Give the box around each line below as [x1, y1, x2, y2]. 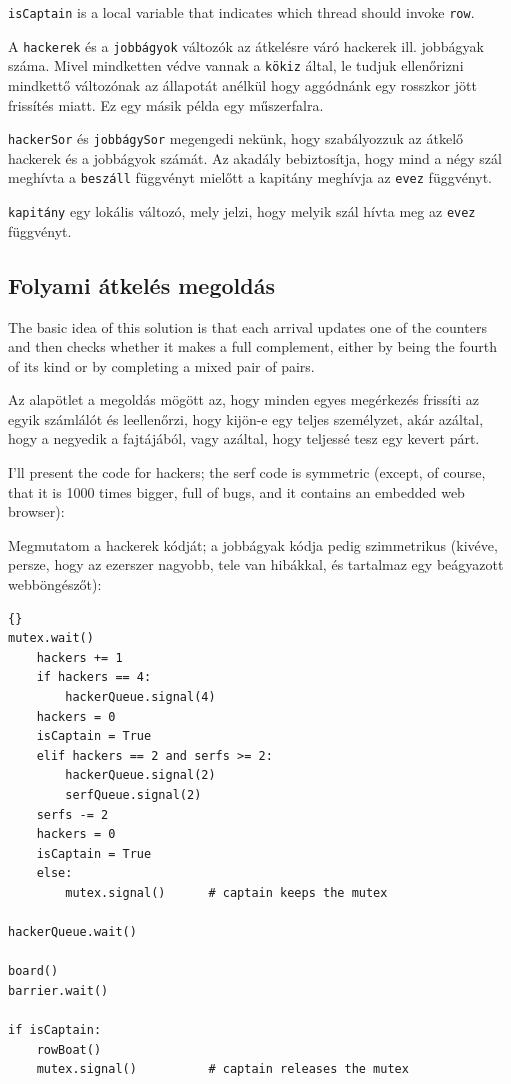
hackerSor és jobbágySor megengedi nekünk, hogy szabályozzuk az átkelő [8, 128, 464, 149]
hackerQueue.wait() [8, 925, 137, 940]
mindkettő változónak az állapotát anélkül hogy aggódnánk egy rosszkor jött [8, 74, 477, 95]
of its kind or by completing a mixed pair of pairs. [8, 355, 315, 376]
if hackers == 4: [36, 670, 152, 685]
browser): [8, 501, 65, 522]
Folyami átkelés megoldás [8, 269, 275, 300]
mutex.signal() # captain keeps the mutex [65, 885, 388, 900]
